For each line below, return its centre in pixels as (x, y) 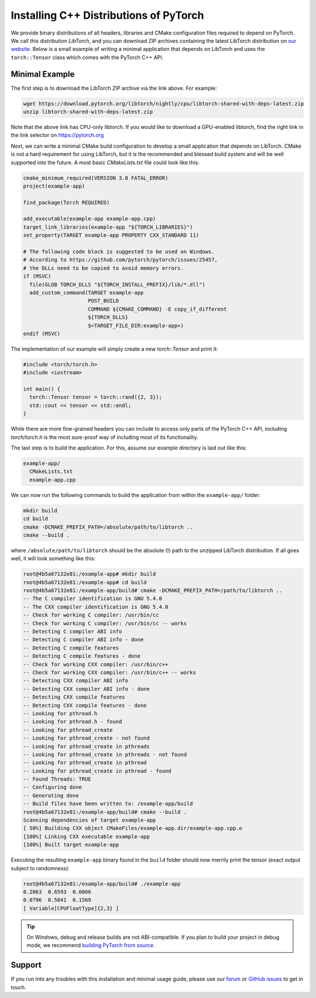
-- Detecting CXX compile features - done (85, 705)
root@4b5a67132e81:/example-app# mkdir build (90, 574)
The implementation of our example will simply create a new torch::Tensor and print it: (114, 349)
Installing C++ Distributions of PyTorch (107, 15)
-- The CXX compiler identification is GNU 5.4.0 (96, 607)
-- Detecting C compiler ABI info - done (83, 640)
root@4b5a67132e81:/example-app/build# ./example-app (102, 884)
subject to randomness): (40, 868)
